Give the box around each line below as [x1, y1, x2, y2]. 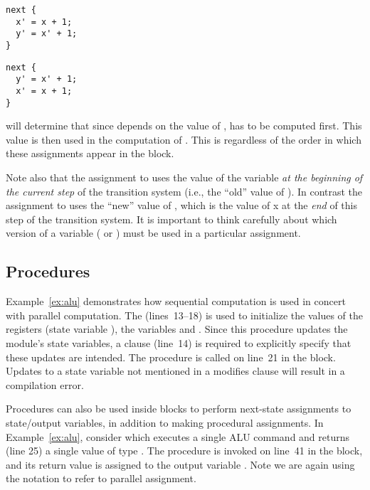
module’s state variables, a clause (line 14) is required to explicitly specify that [6, 335, 351, 350]
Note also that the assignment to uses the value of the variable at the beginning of [6, 170, 363, 185]
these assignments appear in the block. [6, 146, 174, 161]
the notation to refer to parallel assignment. [6, 471, 196, 486]
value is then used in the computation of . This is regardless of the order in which [6, 132, 361, 147]
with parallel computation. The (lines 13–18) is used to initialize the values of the [6, 307, 364, 322]
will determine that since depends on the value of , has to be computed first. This [6, 118, 362, 133]
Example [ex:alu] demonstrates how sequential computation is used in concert [6, 294, 346, 309]
